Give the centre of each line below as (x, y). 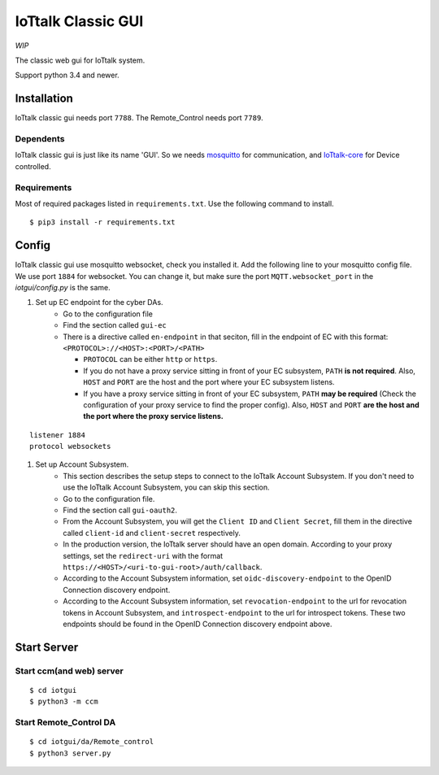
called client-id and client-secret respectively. (152, 533)
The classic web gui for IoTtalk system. (80, 60)
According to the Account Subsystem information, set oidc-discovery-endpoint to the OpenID (227, 578)
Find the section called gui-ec (115, 325)
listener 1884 (57, 435)
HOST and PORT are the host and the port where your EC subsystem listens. (209, 382)
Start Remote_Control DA (65, 722)
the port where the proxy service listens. (153, 416)
